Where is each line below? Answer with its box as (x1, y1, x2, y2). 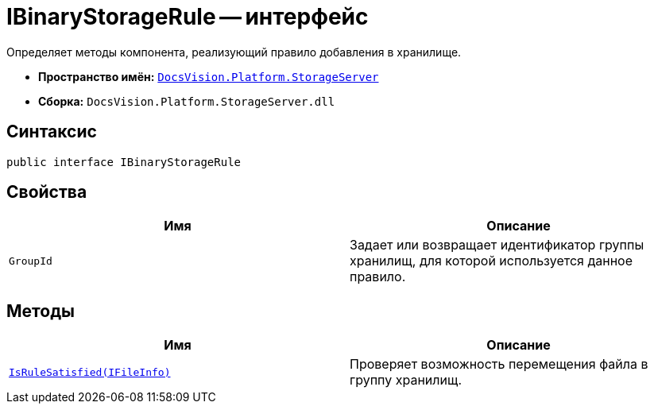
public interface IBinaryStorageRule (6, 155, 242, 168)
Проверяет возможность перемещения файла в (350, 356, 648, 373)
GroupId (9, 254, 52, 267)
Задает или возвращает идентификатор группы (350, 237, 644, 253)
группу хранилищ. (350, 372, 462, 389)
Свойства (6, 182, 87, 203)
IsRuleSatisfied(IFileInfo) (9, 366, 171, 378)
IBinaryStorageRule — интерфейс (6, 3, 369, 30)
